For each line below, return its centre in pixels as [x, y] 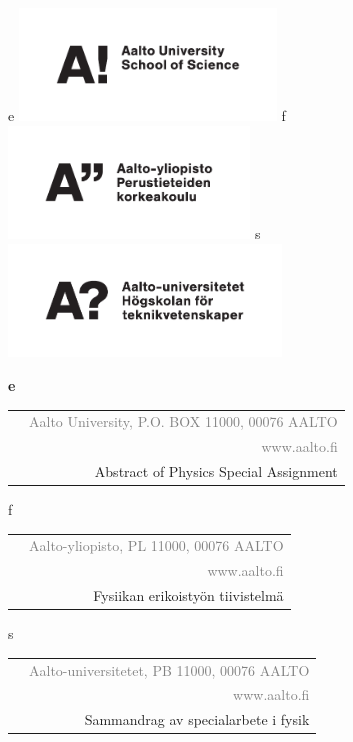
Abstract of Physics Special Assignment [216, 470]
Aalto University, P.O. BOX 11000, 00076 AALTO [183, 421]
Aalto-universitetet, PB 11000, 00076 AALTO [169, 669]
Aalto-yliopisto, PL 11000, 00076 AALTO [156, 545]
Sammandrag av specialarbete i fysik [197, 719]
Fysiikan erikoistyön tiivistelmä [188, 595]
